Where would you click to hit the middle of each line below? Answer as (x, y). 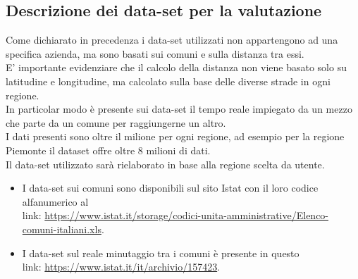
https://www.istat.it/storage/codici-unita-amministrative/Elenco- (187, 215)
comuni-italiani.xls (62, 229)
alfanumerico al (55, 201)
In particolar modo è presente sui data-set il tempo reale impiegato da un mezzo (179, 109)
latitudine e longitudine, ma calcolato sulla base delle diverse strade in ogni (168, 81)
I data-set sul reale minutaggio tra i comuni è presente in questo (161, 253)
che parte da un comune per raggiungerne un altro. (116, 122)
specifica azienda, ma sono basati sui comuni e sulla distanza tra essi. (155, 53)
